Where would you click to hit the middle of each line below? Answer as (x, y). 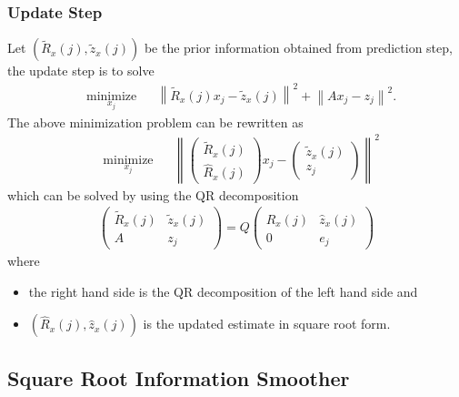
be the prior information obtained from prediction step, (298, 48)
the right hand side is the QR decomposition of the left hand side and (223, 291)
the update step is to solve (81, 71)
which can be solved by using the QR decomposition (153, 194)
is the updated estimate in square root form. (267, 324)
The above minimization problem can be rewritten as (155, 122)
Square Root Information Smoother (179, 377)
